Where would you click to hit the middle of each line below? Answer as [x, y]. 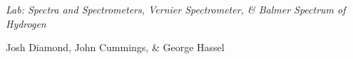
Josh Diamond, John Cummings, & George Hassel [115, 47]
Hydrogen [26, 23]
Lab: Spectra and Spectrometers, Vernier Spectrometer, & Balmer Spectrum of [176, 9]
